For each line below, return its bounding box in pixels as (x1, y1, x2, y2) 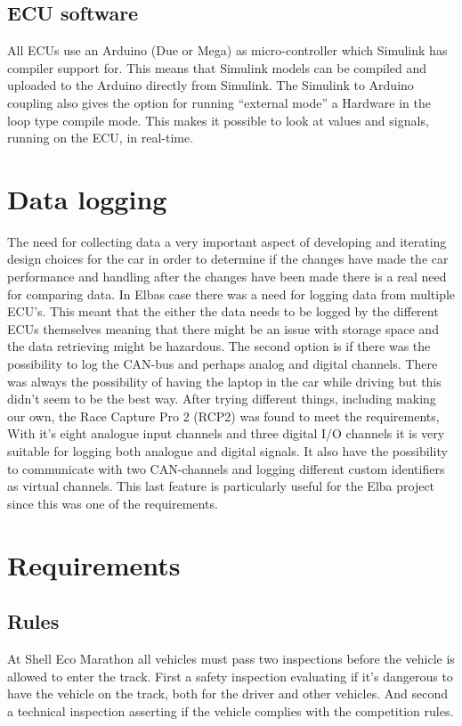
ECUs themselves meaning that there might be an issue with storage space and (7, 319, 439, 338)
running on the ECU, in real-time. (7, 128, 194, 147)
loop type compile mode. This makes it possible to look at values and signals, (7, 110, 429, 129)
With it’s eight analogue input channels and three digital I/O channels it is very (7, 424, 445, 443)
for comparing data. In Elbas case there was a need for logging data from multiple (7, 284, 456, 303)
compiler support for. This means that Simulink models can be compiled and (7, 58, 427, 77)
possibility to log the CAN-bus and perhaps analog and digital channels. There (7, 355, 438, 373)
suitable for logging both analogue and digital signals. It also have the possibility (7, 442, 448, 461)
